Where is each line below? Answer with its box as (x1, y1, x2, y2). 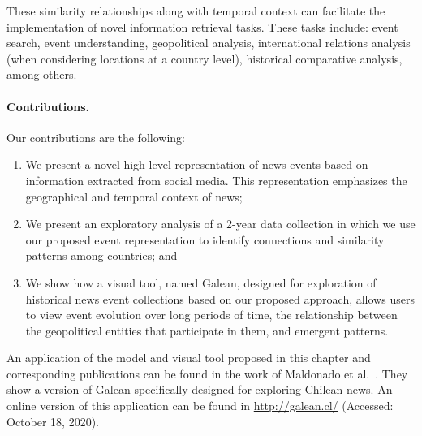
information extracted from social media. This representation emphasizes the (25, 171, 407, 188)
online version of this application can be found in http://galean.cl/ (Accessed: (6, 397, 394, 414)
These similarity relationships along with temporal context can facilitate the (6, 2, 385, 19)
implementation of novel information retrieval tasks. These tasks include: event (6, 18, 398, 35)
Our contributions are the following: (6, 128, 185, 145)
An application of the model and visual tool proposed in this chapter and (6, 349, 371, 366)
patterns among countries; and (25, 247, 178, 264)
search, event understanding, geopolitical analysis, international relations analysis (6, 34, 411, 51)
